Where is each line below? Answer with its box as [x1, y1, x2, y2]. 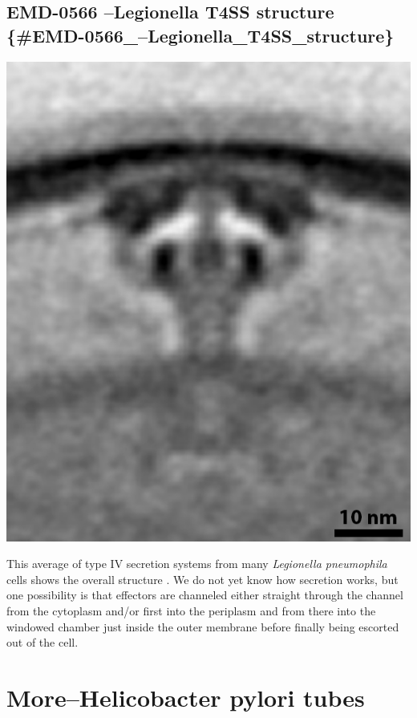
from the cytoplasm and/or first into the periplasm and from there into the [6, 602, 376, 619]
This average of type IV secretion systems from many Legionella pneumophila [6, 555, 387, 572]
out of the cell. [6, 634, 79, 651]
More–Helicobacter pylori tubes [6, 680, 365, 713]
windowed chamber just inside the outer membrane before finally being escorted [6, 618, 399, 635]
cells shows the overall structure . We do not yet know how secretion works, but [6, 570, 399, 587]
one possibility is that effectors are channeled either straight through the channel [6, 586, 403, 603]
